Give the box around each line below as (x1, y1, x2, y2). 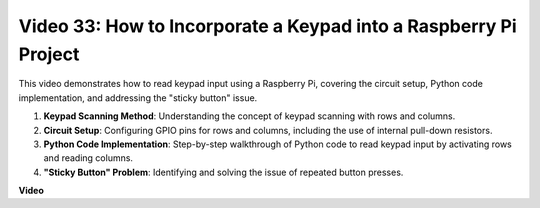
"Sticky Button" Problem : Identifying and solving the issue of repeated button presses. (43, 166, 404, 178)
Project (18, 43, 80, 65)
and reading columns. (43, 152, 134, 164)
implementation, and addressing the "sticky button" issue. (18, 91, 258, 104)
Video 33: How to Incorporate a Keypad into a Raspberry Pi (18, 15, 517, 37)
